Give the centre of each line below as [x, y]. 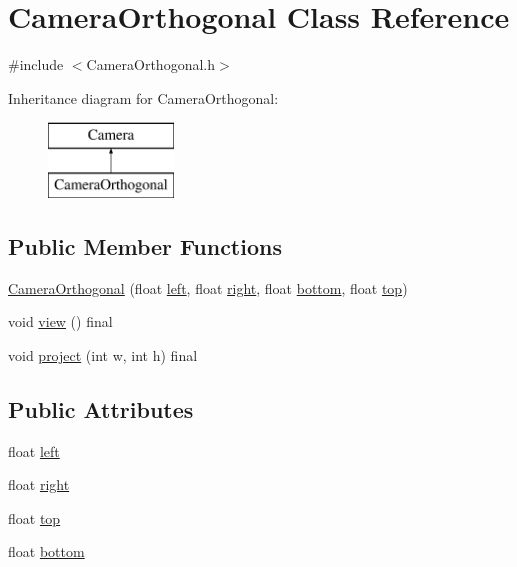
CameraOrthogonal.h [150, 64]
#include [36, 64]
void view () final [60, 321]
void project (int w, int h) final [103, 354]
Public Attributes [101, 408]
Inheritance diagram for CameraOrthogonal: [143, 97]
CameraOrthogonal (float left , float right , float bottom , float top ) [208, 287]
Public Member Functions [145, 245]
